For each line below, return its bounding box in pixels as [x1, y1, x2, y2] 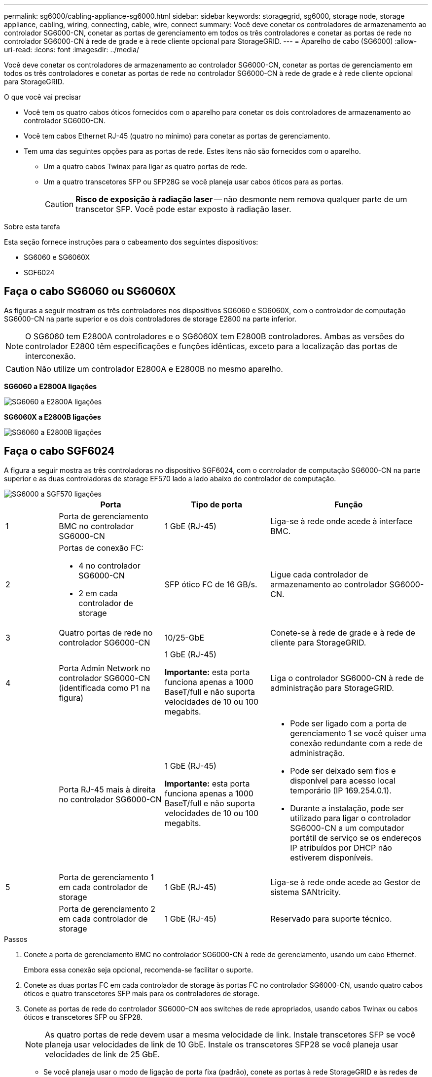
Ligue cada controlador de [270, 569, 368, 579]
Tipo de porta [190, 499, 243, 509]
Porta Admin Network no [59, 663, 150, 673]
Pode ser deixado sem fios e [290, 765, 396, 776]
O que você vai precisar [4, 93, 81, 101]
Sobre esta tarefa [4, 222, 60, 231]
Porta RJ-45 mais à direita [59, 784, 156, 794]
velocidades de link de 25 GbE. [45, 1049, 160, 1059]
